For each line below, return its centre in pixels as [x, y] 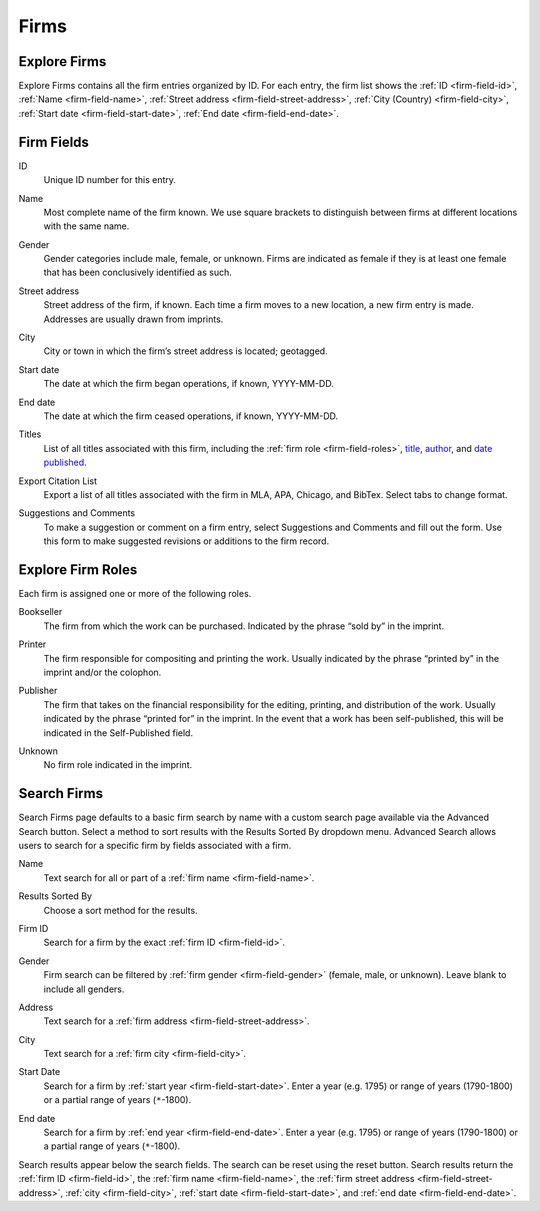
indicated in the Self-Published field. [118, 732]
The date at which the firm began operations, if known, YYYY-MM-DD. [188, 384]
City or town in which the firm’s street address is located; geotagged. [186, 351]
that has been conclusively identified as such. [137, 272]
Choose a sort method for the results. [121, 910]
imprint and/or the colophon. [102, 672]
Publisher [38, 691]
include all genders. [84, 989]
